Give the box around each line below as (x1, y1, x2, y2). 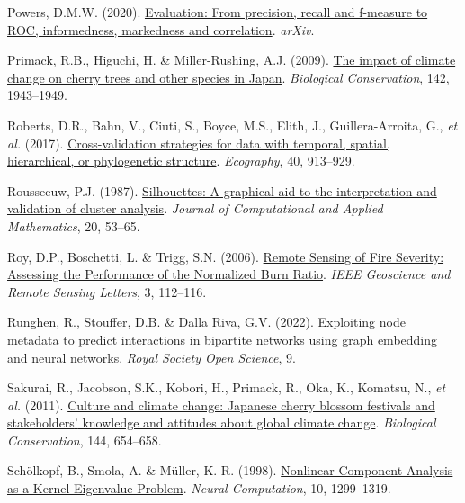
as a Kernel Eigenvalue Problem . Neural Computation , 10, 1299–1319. (7, 479, 391, 498)
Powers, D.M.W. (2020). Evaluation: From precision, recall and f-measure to (7, 3, 428, 21)
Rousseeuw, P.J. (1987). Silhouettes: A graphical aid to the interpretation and (7, 181, 437, 200)
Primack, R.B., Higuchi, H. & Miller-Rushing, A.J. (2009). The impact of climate (7, 50, 456, 69)
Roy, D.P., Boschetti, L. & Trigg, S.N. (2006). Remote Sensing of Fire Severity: (7, 247, 444, 265)
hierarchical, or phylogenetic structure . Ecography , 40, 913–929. (7, 151, 355, 170)
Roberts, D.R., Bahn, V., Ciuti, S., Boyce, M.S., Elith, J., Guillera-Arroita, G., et (7, 115, 458, 134)
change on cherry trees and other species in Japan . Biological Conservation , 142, (7, 67, 450, 86)
